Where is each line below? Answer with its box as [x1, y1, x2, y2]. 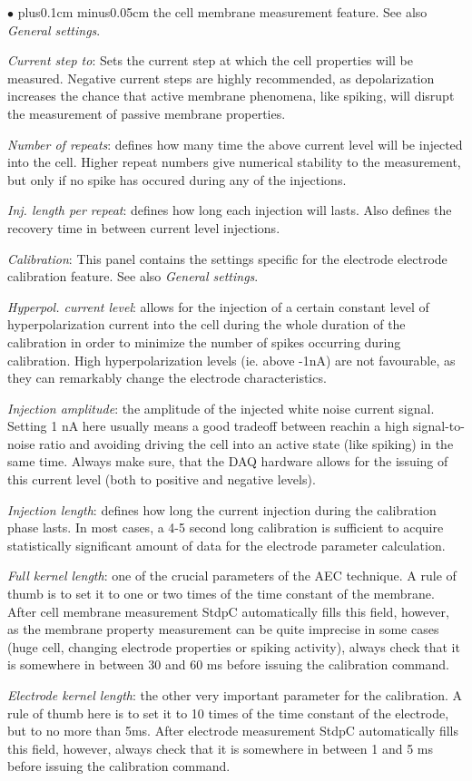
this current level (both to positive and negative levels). [7, 470, 316, 489]
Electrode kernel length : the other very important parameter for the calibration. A [7, 686, 463, 704]
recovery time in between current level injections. [7, 218, 280, 237]
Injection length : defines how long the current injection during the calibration [7, 500, 437, 519]
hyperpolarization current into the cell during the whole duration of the [7, 315, 406, 334]
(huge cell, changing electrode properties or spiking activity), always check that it [7, 637, 460, 656]
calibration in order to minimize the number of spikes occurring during [7, 332, 401, 351]
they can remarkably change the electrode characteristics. [7, 368, 327, 387]
